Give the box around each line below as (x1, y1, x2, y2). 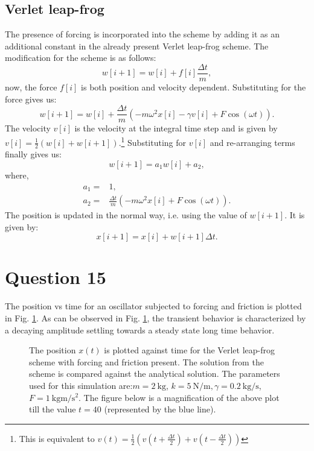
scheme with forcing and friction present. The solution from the (29, 355, 264, 368)
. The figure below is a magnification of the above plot (78, 391, 280, 403)
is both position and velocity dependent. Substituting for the (81, 81, 306, 93)
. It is (284, 209, 305, 221)
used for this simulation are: (29, 379, 133, 391)
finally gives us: (5, 148, 62, 160)
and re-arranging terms (210, 136, 295, 148)
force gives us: (5, 92, 57, 105)
